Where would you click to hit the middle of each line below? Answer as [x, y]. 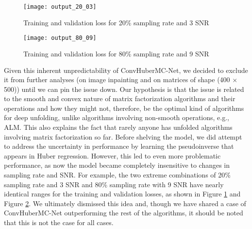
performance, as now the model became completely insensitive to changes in [117, 165]
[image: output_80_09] [60, 38]
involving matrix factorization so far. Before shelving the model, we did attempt [123, 136]
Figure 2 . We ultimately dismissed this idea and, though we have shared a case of [125, 203]
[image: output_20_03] [60, 7]
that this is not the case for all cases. [59, 222]
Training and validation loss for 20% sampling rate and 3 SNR [116, 22]
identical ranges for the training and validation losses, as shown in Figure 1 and [122, 194]
